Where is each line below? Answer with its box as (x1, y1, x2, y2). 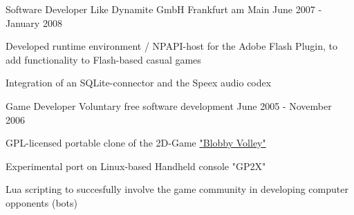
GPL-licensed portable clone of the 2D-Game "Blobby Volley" (6, 135, 266, 150)
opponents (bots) (6, 195, 78, 209)
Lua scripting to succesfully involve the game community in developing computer (6, 182, 348, 196)
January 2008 (6, 15, 62, 30)
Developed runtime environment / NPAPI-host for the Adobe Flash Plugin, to (6, 39, 338, 53)
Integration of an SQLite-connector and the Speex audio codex (6, 75, 272, 90)
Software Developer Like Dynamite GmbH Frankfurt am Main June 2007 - (6, 2, 322, 16)
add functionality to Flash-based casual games (6, 52, 201, 66)
